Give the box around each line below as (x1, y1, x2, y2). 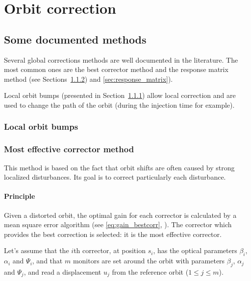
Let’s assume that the (4, 245, 69, 256)
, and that (32, 256, 63, 266)
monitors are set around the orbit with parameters (73, 256, 225, 266)
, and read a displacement (24, 266, 101, 277)
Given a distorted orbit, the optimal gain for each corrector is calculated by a (4, 210, 237, 220)
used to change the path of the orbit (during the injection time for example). (4, 99, 235, 110)
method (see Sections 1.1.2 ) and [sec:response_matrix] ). (4, 73, 173, 84)
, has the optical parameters (153, 245, 237, 256)
